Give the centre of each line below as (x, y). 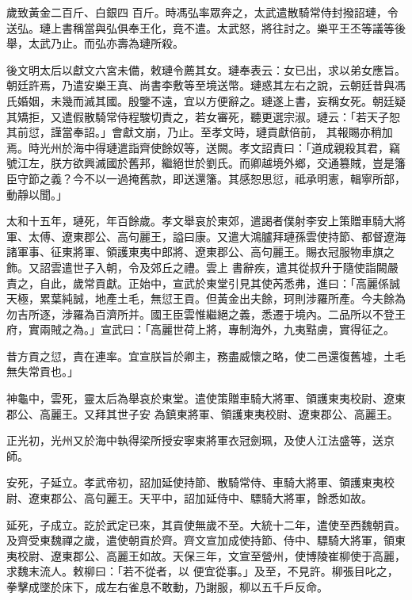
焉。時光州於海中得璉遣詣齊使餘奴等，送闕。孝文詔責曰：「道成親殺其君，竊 (203, 147)
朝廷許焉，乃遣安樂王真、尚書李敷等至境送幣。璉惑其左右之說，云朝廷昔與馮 (206, 85)
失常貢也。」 (48, 371)
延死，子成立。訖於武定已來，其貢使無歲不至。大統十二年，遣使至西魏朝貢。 (206, 524)
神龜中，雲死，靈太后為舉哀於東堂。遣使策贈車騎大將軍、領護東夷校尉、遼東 (206, 398)
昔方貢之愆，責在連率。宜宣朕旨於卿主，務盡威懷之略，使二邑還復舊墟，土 (200, 355)
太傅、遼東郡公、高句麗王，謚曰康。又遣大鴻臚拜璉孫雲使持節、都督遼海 (217, 236)
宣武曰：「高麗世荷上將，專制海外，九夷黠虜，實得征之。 (247, 329)
